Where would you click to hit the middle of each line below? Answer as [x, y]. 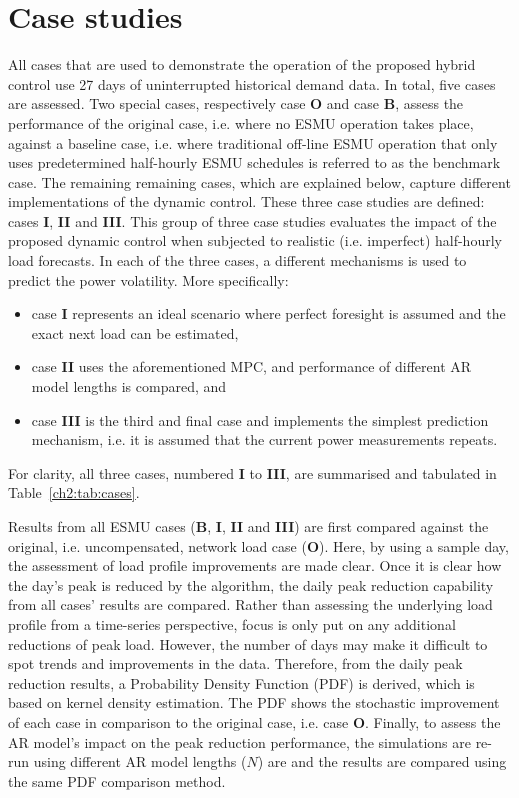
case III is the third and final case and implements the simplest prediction [260, 419]
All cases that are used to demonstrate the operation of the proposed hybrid [242, 64]
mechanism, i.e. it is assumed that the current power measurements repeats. [264, 439]
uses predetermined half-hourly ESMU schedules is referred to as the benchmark [254, 162]
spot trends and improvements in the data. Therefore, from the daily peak [235, 663]
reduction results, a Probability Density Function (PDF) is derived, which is [241, 682]
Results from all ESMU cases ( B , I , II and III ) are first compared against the [248, 526]
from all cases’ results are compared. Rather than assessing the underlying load [250, 604]
